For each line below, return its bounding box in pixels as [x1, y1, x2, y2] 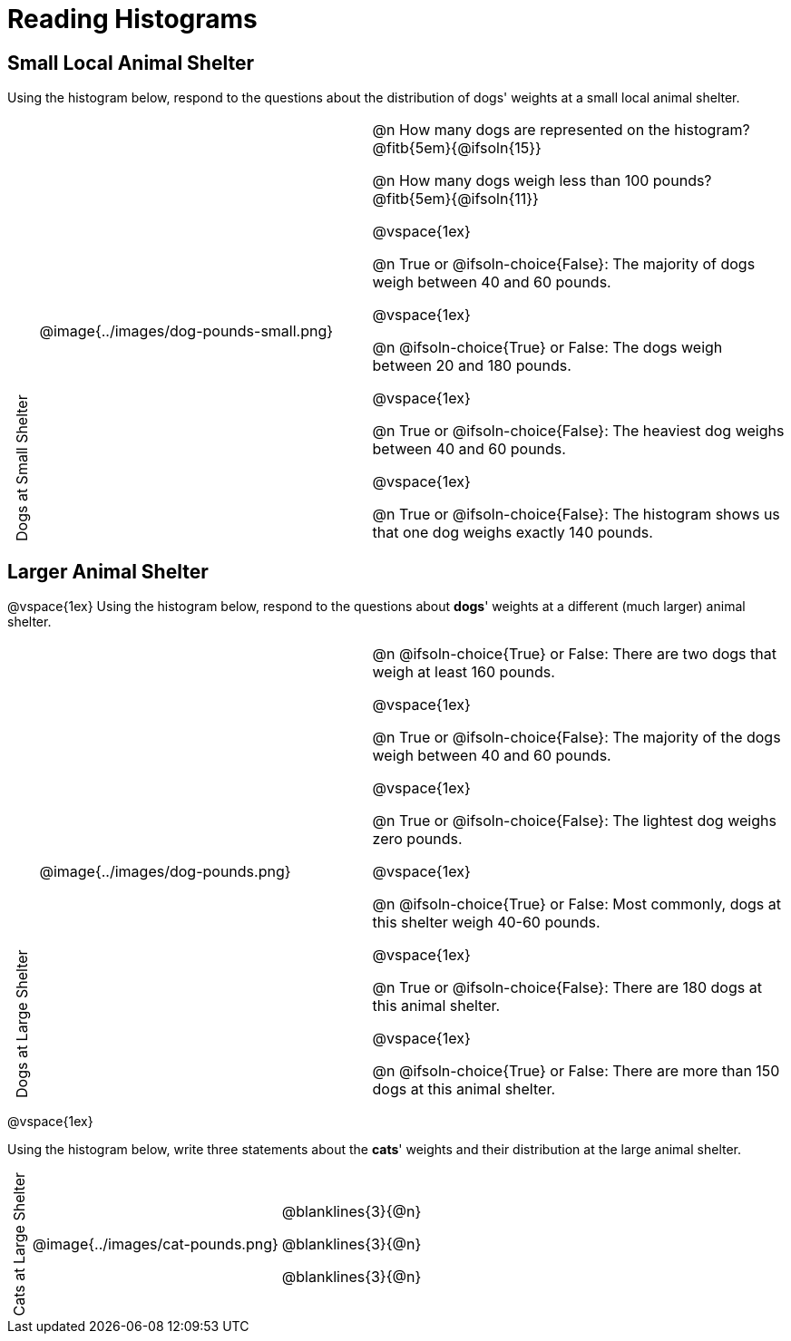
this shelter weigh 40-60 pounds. [372, 913, 601, 932]
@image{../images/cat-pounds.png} [32, 1235, 278, 1254]
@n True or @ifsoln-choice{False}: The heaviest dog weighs [372, 422, 785, 441]
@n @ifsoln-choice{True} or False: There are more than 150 [372, 1062, 780, 1081]
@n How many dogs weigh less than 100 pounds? [372, 171, 712, 190]
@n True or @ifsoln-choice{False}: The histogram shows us [372, 505, 780, 524]
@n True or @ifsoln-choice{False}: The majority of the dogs [372, 728, 781, 747]
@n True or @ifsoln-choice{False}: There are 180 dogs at [372, 978, 762, 997]
